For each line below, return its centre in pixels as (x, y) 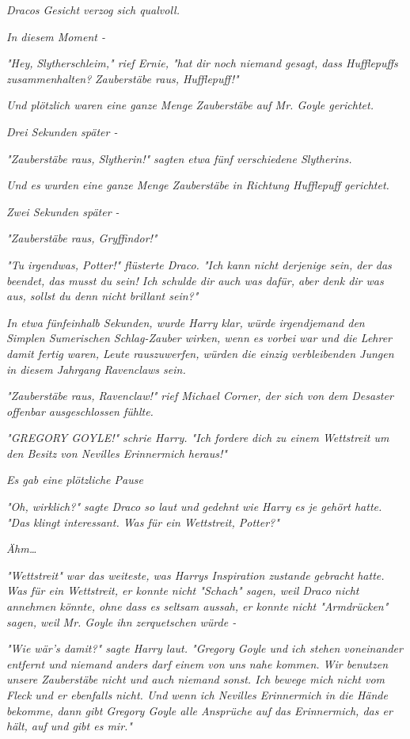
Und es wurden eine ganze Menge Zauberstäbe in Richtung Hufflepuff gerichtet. (198, 185)
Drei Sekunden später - (62, 131)
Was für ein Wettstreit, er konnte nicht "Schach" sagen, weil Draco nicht (183, 590)
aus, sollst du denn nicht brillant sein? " (102, 296)
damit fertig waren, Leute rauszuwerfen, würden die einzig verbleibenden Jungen (200, 353)
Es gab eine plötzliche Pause (75, 480)
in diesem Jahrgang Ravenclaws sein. (96, 369)
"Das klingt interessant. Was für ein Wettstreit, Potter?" (143, 522)
